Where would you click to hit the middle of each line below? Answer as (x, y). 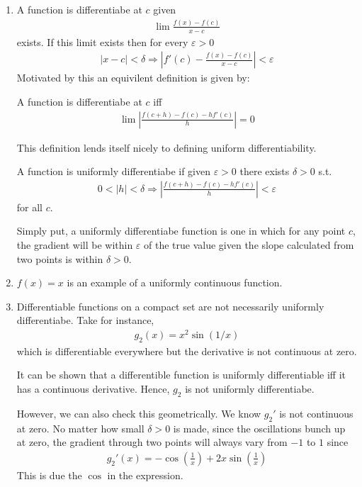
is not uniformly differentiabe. (250, 389)
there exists (265, 171)
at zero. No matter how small (80, 428)
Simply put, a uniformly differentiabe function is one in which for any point (181, 231)
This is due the (49, 475)
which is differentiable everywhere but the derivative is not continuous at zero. (187, 351)
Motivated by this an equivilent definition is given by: (133, 78)
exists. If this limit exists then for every (102, 41)
